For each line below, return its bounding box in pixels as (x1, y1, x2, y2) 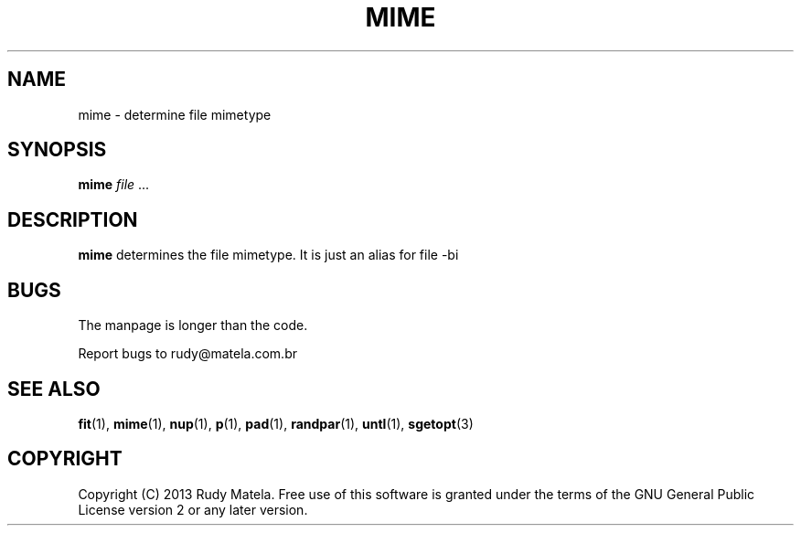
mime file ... (78, 176, 150, 193)
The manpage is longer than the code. (78, 317, 308, 334)
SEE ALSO (7, 377, 101, 400)
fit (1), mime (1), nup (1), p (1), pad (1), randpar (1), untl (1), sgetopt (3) (78, 415, 474, 432)
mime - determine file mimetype (78, 106, 272, 123)
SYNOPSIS (7, 138, 107, 162)
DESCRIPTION (7, 208, 138, 231)
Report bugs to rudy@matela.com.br (78, 346, 297, 362)
